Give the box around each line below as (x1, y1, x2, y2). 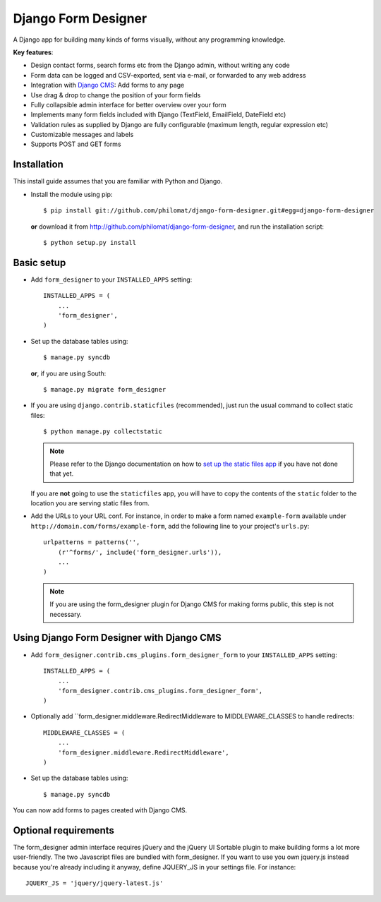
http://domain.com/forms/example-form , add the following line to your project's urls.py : (30, 522, 310, 530)
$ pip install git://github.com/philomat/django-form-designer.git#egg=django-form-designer (43, 207, 375, 215)
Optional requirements (13, 824, 114, 836)
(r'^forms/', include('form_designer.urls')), (57, 548, 222, 556)
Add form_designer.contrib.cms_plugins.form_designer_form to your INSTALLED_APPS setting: (30, 650, 338, 659)
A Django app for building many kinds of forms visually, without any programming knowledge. (13, 35, 286, 44)
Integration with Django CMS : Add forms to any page (30, 81, 185, 90)
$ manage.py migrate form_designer (43, 385, 167, 393)
